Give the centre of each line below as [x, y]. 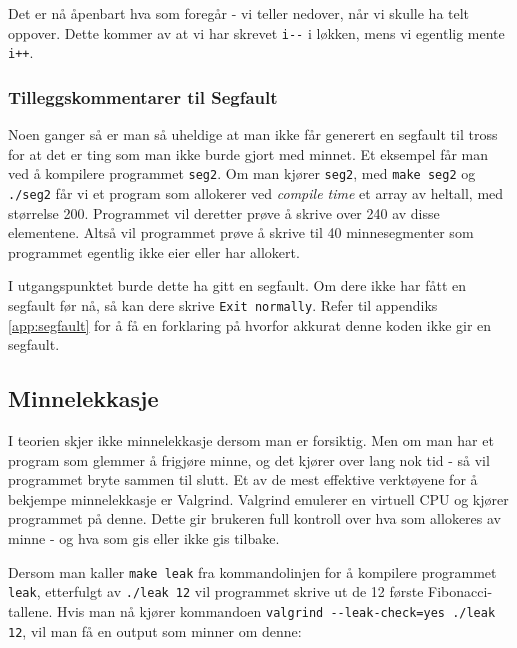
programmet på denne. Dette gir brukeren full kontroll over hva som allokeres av [254, 518]
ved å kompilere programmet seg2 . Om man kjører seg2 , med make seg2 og [242, 173]
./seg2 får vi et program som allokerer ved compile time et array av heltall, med [256, 192]
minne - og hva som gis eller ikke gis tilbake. [144, 538]
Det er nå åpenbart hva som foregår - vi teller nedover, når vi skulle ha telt [239, 13]
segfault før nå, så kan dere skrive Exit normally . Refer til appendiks [223, 305]
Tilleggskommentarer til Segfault [143, 96]
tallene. [30, 610]
